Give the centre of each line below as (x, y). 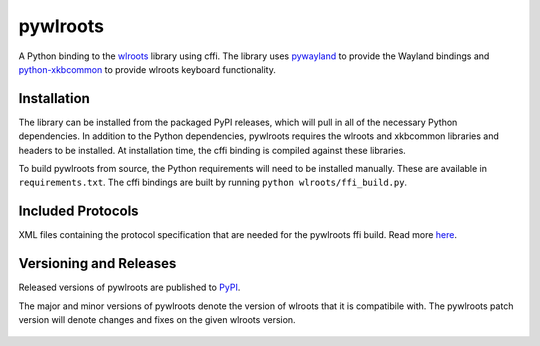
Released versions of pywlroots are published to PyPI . (129, 287)
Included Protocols (78, 211)
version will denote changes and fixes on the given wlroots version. (157, 319)
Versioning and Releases (97, 263)
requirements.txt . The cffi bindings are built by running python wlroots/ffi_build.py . (213, 182)
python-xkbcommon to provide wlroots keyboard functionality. (147, 69)
